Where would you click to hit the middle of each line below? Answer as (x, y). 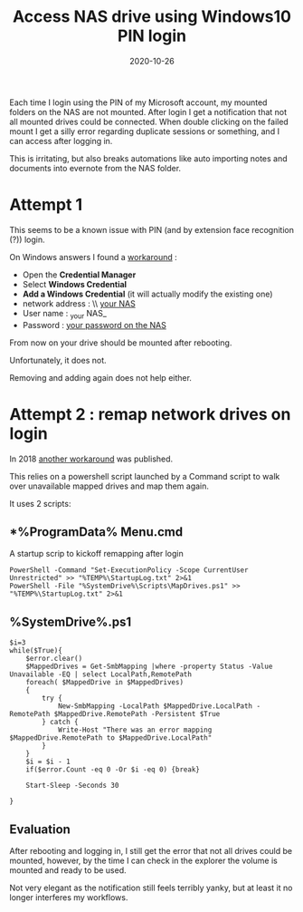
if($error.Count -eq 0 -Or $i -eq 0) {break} (113, 770)
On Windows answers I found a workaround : (94, 257)
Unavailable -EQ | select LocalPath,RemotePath (101, 674)
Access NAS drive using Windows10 (152, 17)
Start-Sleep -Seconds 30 (72, 786)
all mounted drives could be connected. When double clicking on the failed (149, 121)
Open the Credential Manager (79, 275)
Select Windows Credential (75, 284)
